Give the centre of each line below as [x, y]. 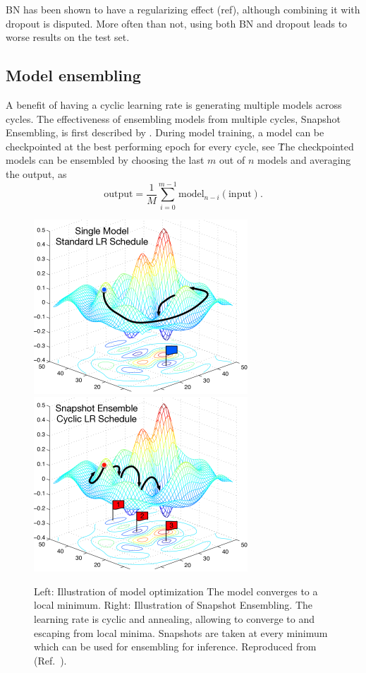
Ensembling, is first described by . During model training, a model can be [165, 132]
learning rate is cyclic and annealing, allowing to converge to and [175, 619]
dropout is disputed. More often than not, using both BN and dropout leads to [177, 23]
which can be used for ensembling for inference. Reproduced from [175, 647]
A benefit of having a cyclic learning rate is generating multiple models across [174, 104]
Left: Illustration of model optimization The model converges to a [176, 591]
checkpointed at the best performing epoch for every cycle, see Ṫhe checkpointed [180, 146]
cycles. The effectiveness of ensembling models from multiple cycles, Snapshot [173, 118]
